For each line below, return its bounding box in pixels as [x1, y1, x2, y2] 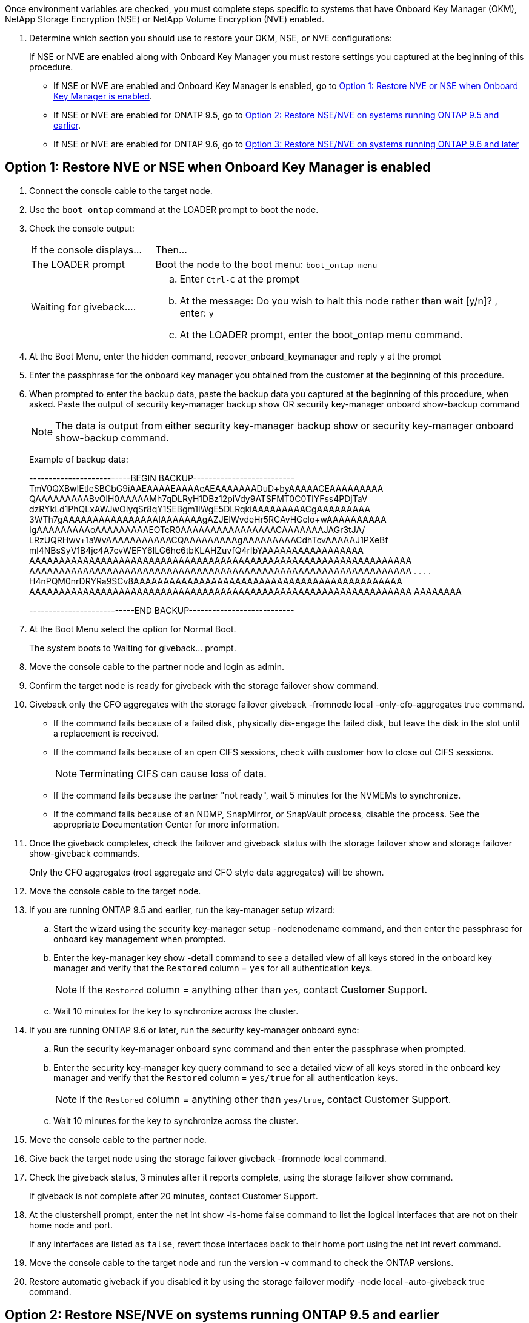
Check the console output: [29, 223, 135, 233]
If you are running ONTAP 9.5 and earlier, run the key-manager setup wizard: [29, 904, 335, 915]
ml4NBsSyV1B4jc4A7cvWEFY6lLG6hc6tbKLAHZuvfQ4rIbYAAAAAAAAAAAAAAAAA [29, 544, 364, 555]
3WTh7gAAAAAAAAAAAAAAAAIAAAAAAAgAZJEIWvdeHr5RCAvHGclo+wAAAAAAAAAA [29, 514, 387, 524]
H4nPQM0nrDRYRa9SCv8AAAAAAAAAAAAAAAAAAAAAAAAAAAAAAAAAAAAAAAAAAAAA [29, 575, 402, 586]
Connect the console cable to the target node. [29, 185, 213, 196]
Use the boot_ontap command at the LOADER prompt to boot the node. [29, 204, 319, 215]
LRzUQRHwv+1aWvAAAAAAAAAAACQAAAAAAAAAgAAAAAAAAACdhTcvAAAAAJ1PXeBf [29, 534, 388, 545]
